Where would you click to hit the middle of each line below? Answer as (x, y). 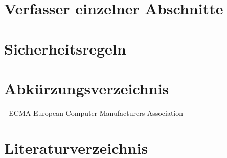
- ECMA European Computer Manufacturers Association (94, 112)
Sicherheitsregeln (65, 48)
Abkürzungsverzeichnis (87, 88)
